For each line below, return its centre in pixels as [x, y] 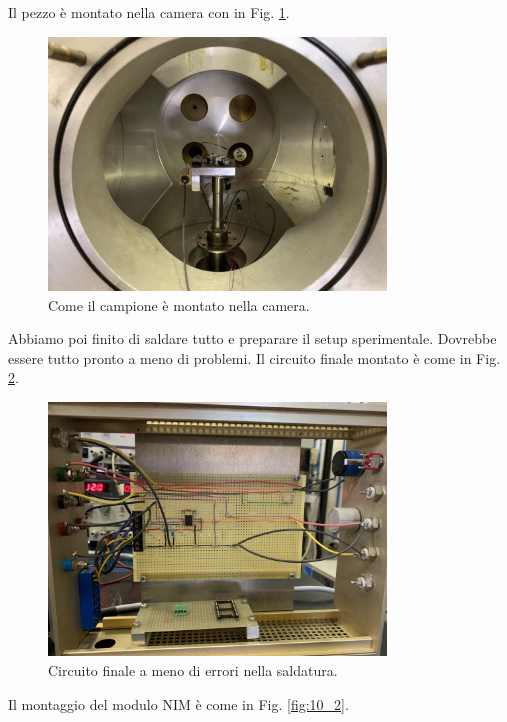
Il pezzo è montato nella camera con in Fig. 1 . [149, 12]
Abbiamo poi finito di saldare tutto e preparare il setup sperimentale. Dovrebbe [252, 338]
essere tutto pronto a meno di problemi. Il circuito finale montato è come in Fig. [254, 357]
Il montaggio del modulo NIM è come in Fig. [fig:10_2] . [178, 703]
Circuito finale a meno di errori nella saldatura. [193, 669]
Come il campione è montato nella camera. [179, 304]
